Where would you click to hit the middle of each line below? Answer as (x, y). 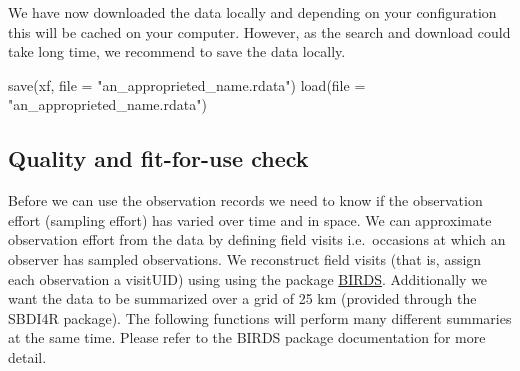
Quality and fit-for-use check (158, 158)
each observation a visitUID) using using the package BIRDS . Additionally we (248, 278)
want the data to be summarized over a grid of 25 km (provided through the (242, 298)
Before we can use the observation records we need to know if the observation (245, 200)
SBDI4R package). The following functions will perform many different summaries (260, 317)
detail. (27, 356)
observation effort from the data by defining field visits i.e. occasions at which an (257, 239)
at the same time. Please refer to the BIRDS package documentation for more (247, 337)
